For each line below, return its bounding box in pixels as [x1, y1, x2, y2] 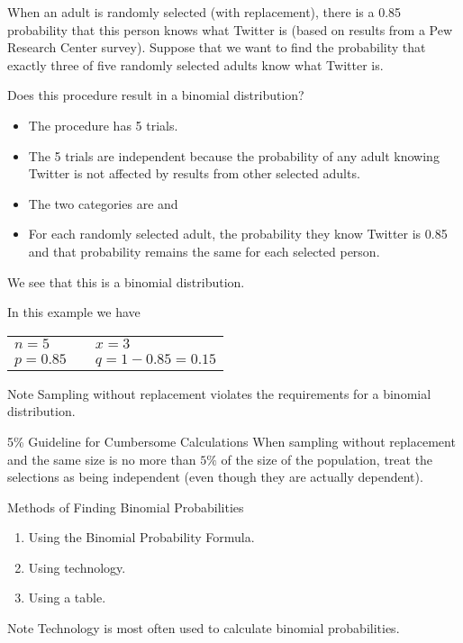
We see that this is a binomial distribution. [7, 272, 245, 291]
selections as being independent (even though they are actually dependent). [7, 467, 423, 486]
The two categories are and [28, 194, 178, 213]
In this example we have [7, 303, 141, 321]
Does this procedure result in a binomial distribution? [7, 86, 304, 104]
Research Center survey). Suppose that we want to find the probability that [7, 38, 426, 57]
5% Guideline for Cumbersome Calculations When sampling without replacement [7, 431, 456, 450]
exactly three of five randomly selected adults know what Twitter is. [7, 55, 384, 74]
